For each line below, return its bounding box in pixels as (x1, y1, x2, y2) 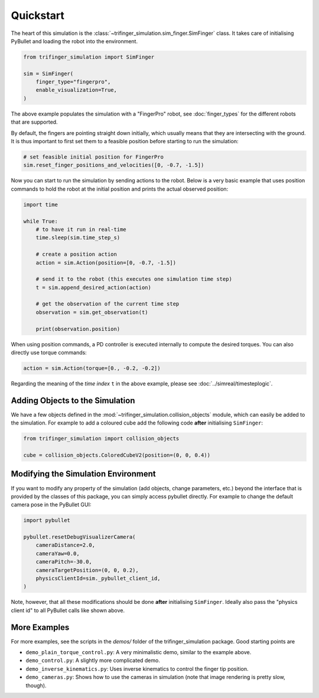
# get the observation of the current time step (35, 301, 180, 307)
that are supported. (11, 118, 58, 126)
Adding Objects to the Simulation (11, 395, 135, 406)
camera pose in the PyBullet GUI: (11, 501, 92, 509)
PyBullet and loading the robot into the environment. (11, 37, 138, 44)
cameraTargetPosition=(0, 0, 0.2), (35, 567, 139, 574)
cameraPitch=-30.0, (35, 558, 93, 565)
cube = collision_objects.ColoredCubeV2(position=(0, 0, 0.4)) (23, 452, 211, 459)
